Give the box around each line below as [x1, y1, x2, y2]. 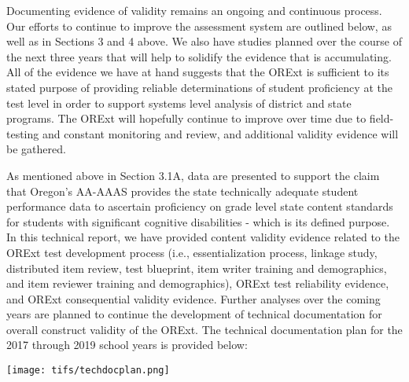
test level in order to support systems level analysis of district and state [6, 94, 352, 111]
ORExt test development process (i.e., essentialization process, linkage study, [6, 244, 378, 260]
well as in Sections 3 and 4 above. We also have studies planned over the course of [6, 33, 402, 50]
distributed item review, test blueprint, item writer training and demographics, [6, 259, 387, 276]
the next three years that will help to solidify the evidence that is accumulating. [6, 48, 392, 64]
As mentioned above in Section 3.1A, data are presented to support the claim [6, 167, 380, 183]
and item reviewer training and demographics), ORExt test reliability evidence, [6, 275, 389, 292]
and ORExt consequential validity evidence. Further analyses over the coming [6, 290, 381, 307]
